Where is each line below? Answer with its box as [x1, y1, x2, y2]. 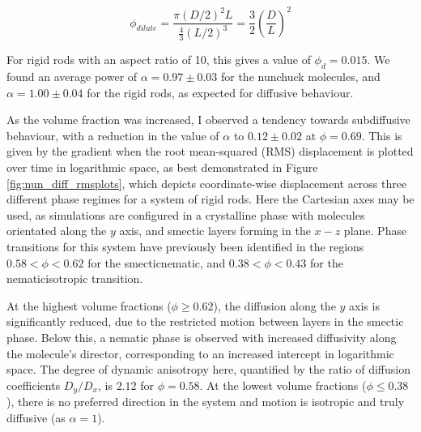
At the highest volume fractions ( [6, 297, 172, 314]
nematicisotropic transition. [6, 270, 143, 287]
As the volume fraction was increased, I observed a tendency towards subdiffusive [6, 111, 410, 128]
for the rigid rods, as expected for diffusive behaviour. [87, 83, 354, 101]
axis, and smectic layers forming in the [119, 222, 311, 239]
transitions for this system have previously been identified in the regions [6, 238, 364, 254]
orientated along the [6, 222, 107, 239]
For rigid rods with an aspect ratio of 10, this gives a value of [6, 51, 311, 68]
